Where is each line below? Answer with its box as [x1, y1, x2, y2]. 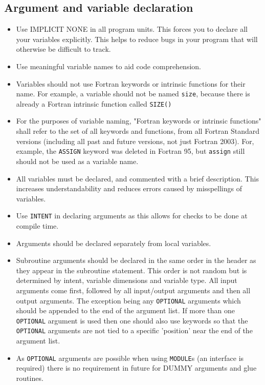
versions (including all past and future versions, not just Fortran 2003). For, [16, 135, 254, 146]
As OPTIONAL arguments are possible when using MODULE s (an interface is [16, 352, 244, 363]
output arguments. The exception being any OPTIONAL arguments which [16, 295, 241, 306]
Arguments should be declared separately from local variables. [16, 237, 211, 248]
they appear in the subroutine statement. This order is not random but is [16, 265, 247, 275]
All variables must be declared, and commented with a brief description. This [16, 173, 259, 184]
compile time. [16, 220, 59, 231]
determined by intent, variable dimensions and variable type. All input [16, 275, 237, 286]
